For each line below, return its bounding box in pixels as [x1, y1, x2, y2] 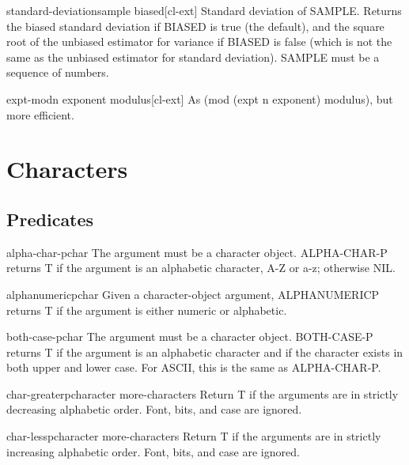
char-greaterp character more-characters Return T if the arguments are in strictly [6, 385, 399, 402]
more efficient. [6, 106, 74, 123]
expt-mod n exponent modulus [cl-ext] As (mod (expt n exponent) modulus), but [6, 90, 393, 107]
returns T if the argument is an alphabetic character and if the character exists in [6, 343, 403, 360]
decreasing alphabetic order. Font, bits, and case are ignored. [6, 401, 302, 418]
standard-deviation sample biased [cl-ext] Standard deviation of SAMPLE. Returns [6, 2, 402, 18]
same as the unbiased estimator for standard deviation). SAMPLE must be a [6, 48, 380, 65]
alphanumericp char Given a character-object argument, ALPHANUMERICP [6, 285, 380, 302]
